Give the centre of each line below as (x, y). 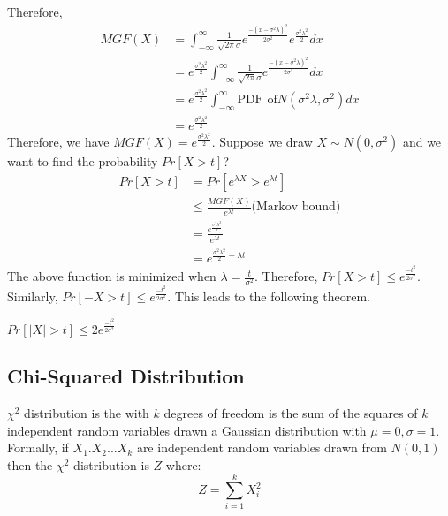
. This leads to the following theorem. (269, 296)
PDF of (257, 99)
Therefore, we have (58, 142)
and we (422, 142)
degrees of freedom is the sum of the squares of (291, 412)
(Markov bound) (296, 207)
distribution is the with (87, 412)
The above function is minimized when (112, 276)
